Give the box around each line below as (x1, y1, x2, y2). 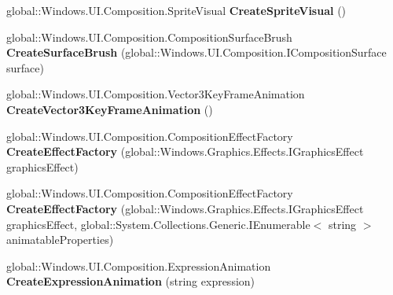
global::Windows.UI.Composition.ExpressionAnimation (6, 257, 271, 274)
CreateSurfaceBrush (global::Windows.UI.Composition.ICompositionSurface (6, 44, 387, 61)
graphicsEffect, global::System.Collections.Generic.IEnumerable (6, 216, 310, 232)
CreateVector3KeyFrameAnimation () (6, 101, 213, 117)
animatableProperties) (6, 231, 114, 248)
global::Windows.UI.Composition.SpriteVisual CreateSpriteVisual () (6, 2, 347, 18)
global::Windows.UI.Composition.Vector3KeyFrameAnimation (6, 86, 305, 102)
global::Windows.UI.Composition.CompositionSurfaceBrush (6, 28, 292, 45)
